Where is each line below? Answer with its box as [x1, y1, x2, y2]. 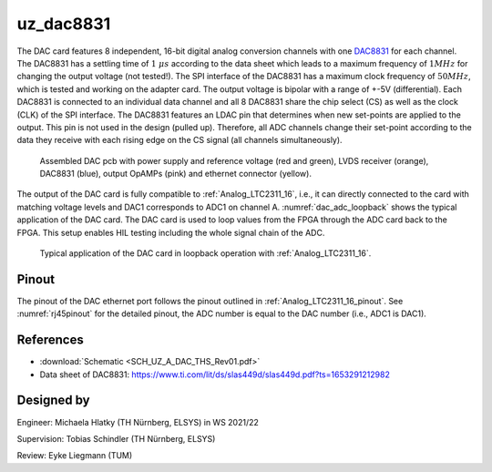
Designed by [16, 393, 90, 408]
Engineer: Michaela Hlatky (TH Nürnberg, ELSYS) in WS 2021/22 [16, 416, 260, 427]
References [16, 333, 84, 348]
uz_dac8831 [16, 14, 111, 34]
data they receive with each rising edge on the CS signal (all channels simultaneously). [16, 135, 343, 146]
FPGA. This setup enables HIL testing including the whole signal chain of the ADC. [16, 227, 325, 238]
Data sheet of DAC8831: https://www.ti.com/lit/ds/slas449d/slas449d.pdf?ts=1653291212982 [39, 369, 391, 380]
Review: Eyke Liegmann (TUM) [16, 450, 133, 461]
